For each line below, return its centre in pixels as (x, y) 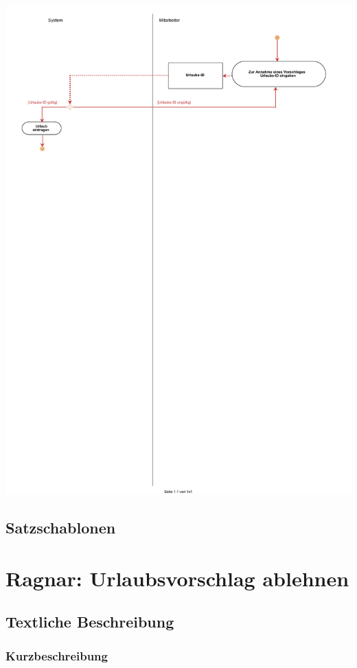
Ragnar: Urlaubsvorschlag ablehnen (177, 578)
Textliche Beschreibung (90, 622)
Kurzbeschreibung (57, 655)
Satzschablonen (61, 528)
